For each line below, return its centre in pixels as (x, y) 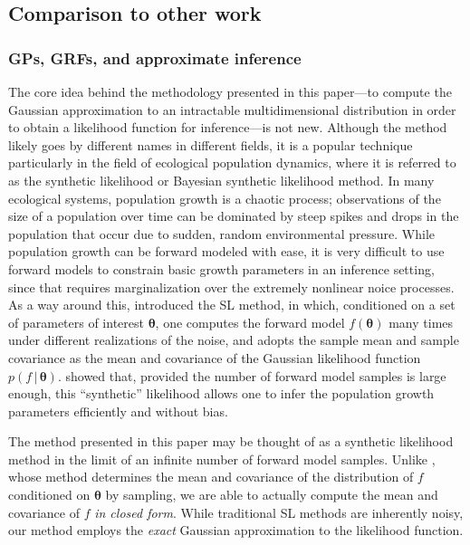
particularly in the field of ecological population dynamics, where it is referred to (232, 163)
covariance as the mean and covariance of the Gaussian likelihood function (215, 357)
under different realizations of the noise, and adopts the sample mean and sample (234, 340)
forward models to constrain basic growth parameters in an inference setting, (221, 268)
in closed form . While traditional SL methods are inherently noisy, (279, 512)
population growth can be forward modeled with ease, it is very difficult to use (226, 251)
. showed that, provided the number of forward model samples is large (252, 375)
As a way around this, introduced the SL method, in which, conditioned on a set (232, 305)
